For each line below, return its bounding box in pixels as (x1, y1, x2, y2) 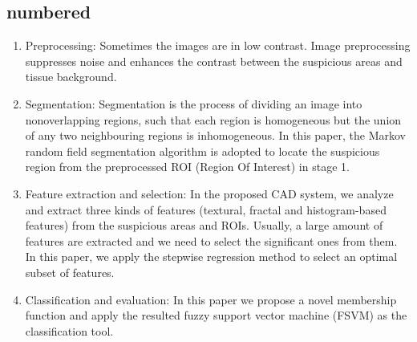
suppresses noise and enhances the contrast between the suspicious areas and (25, 52, 403, 69)
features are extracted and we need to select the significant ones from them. (25, 232, 398, 249)
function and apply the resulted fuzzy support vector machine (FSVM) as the (25, 307, 407, 324)
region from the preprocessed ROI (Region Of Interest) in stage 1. (25, 158, 350, 175)
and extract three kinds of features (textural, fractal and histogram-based (25, 201, 387, 218)
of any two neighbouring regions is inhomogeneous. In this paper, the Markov (25, 127, 406, 144)
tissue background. (25, 68, 117, 85)
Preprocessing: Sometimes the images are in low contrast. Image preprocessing (25, 37, 411, 54)
